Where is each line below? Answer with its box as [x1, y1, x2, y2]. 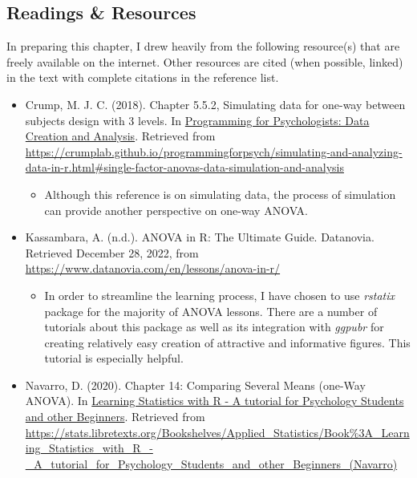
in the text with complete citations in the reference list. [6, 69, 279, 86]
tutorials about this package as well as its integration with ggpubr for [44, 318, 384, 335]
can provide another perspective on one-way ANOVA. [44, 201, 309, 218]
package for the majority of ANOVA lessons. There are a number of [44, 302, 378, 319]
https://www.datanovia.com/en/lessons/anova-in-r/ [25, 260, 281, 277]
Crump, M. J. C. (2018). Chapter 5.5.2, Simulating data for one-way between [25, 95, 406, 112]
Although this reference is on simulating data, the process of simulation [44, 185, 396, 202]
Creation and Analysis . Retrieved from [25, 128, 216, 144]
